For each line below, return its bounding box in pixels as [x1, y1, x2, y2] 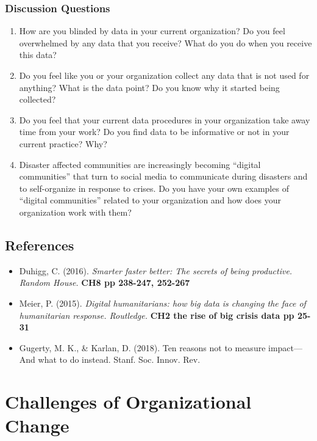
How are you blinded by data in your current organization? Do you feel [19, 24, 285, 37]
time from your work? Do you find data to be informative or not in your [19, 125, 290, 138]
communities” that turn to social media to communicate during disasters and [19, 170, 308, 183]
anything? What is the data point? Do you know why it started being [19, 81, 280, 93]
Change [5, 413, 69, 438]
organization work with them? [19, 205, 132, 218]
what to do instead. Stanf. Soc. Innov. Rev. [38, 353, 201, 366]
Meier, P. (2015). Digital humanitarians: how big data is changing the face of [19, 296, 306, 309]
